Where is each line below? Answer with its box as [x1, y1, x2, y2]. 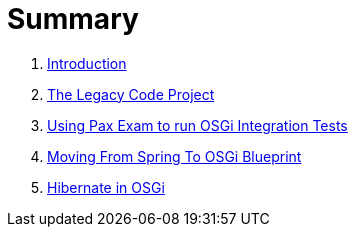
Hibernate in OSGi [47, 178, 165, 196]
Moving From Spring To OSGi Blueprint [47, 147, 302, 165]
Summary [7, 2, 139, 36]
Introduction [47, 54, 127, 72]
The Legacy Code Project [47, 85, 215, 103]
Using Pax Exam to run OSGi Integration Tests [47, 116, 348, 134]
